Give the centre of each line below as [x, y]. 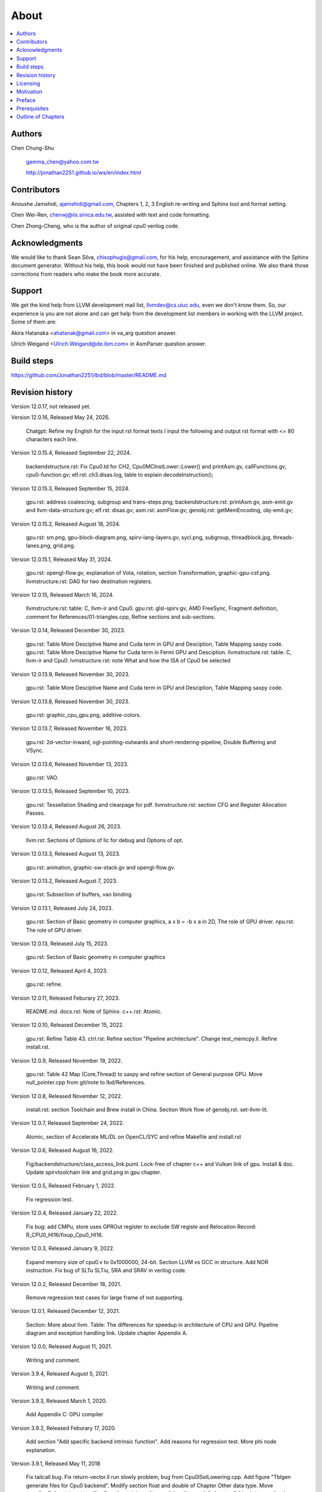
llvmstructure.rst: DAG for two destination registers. [89, 581]
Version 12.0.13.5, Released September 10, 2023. [71, 791]
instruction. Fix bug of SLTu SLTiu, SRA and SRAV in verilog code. [106, 1271]
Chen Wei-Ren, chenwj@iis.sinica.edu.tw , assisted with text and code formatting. [111, 215]
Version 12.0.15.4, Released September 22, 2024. [71, 453]
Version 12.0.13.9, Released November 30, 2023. [70, 674]
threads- [284, 538]
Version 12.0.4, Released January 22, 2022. [65, 1213]
